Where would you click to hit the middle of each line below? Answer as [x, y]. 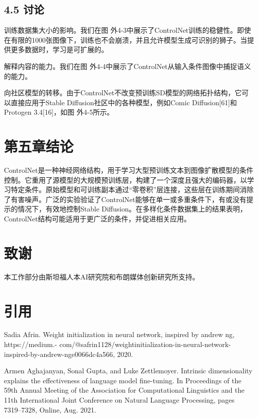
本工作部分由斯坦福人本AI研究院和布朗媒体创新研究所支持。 [102, 276]
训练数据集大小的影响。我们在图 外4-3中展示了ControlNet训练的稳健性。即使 [128, 30]
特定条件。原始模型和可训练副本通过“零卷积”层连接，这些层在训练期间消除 [132, 189]
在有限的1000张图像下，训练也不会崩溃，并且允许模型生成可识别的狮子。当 [126, 39]
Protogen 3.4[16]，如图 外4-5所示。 [59, 112]
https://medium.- [31, 344]
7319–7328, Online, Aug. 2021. [50, 409]
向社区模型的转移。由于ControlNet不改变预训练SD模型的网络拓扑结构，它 [123, 93]
